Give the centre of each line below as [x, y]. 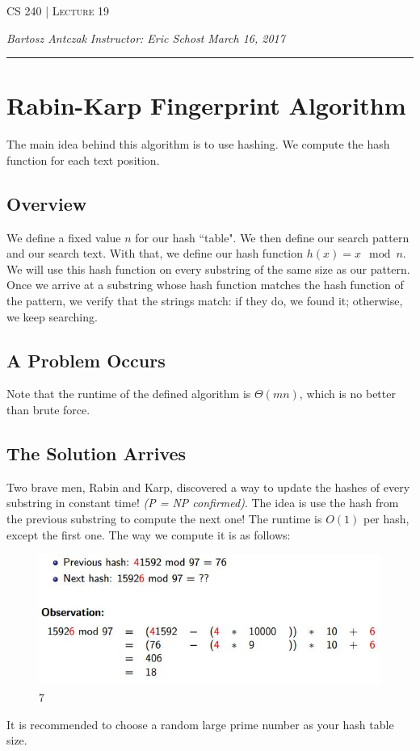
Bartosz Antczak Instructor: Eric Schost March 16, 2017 [146, 38]
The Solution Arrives [97, 453]
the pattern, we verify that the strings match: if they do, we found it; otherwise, [205, 301]
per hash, [386, 519]
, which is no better [347, 394]
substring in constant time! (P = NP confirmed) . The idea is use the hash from [203, 503]
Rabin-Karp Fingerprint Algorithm [206, 105]
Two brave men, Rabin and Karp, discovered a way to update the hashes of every [208, 487]
